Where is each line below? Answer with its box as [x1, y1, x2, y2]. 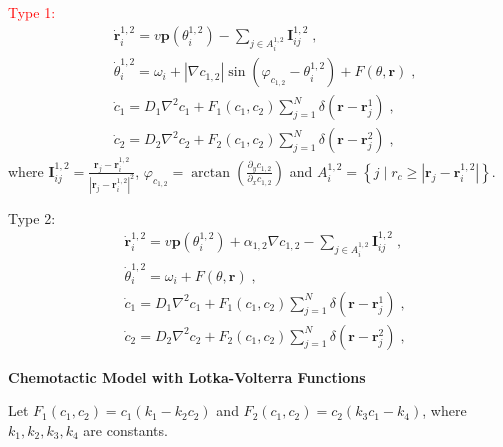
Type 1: [8, 2, 56, 22]
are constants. [83, 419, 168, 440]
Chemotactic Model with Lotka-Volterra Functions [8, 366, 366, 387]
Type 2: [8, 207, 56, 228]
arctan [191, 165, 231, 180]
